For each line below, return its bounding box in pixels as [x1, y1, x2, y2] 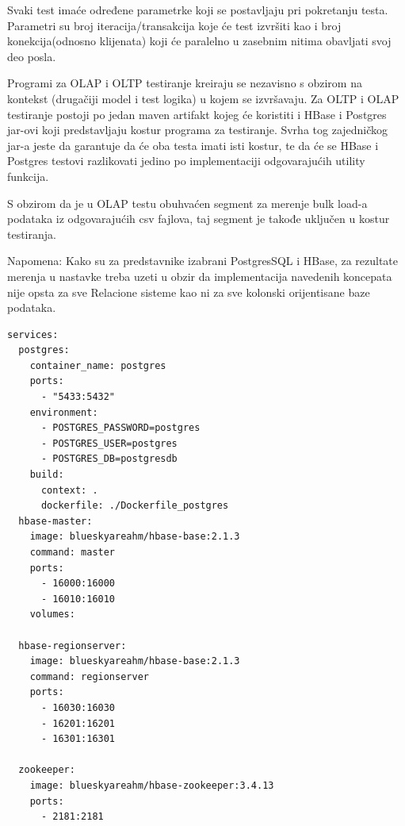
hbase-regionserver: [18, 640, 127, 651]
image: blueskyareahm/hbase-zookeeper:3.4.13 [29, 779, 274, 791]
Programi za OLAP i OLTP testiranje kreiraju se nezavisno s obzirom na [7, 75, 362, 91]
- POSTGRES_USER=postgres [40, 437, 178, 449]
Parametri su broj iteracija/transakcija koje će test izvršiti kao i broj [7, 17, 342, 33]
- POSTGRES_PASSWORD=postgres [40, 422, 201, 434]
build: [29, 469, 64, 481]
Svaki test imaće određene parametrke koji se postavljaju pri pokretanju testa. [7, 2, 388, 17]
